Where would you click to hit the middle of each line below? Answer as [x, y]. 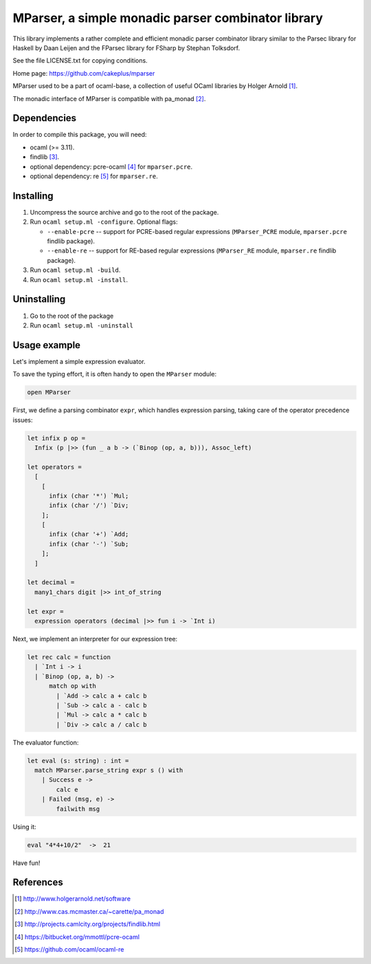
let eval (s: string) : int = [78, 761]
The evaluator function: [46, 742]
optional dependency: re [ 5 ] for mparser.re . [94, 176]
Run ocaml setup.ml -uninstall [82, 325]
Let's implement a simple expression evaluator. [79, 361]
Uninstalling [39, 299]
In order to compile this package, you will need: [80, 135]
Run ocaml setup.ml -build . [75, 270]
